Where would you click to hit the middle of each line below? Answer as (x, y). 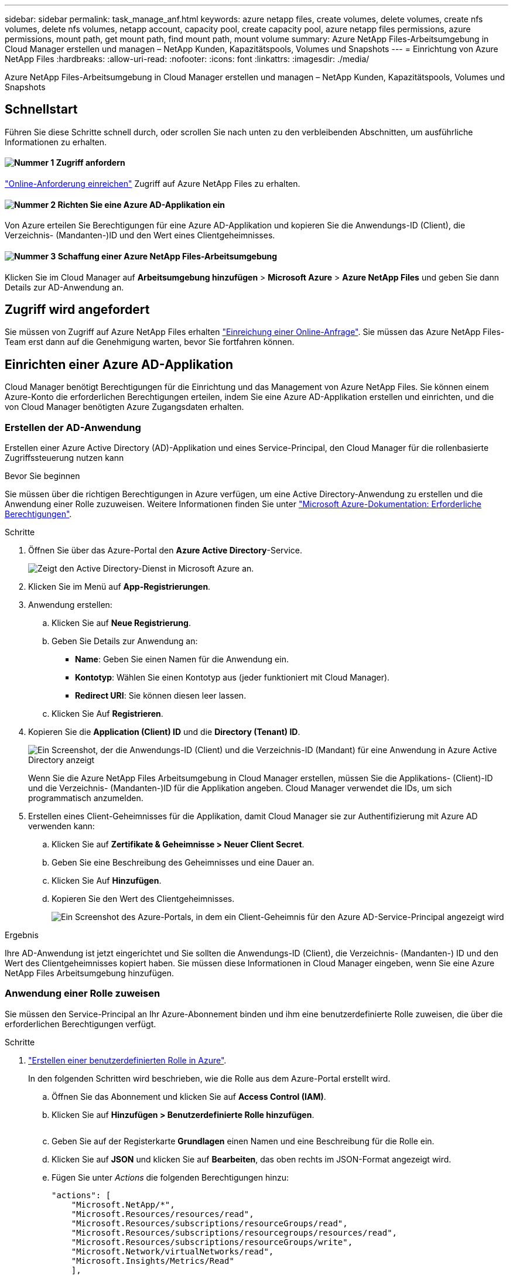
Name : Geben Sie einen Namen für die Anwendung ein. (182, 659)
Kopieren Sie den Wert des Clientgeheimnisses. (143, 898)
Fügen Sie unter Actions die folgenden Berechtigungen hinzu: (170, 1177)
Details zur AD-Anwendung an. (64, 287)
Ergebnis (22, 935)
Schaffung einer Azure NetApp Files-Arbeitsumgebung (167, 256)
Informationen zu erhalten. (56, 142)
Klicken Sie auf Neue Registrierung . (121, 623)
